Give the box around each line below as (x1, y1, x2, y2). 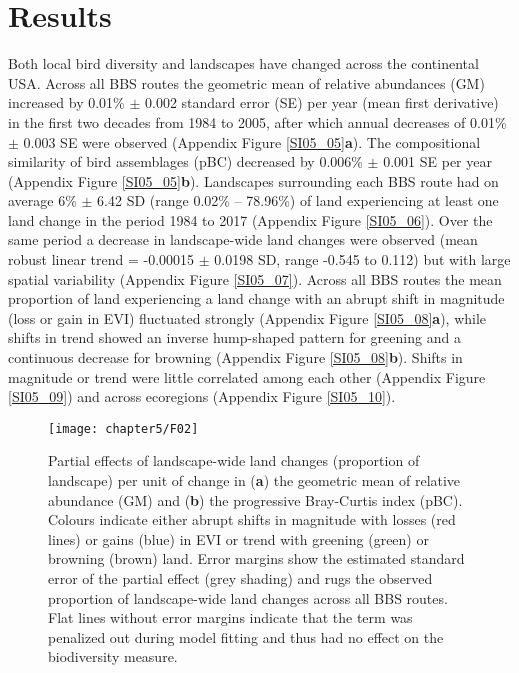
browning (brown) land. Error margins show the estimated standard (48, 548, 465, 569)
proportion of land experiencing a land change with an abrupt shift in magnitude (8, 288, 505, 309)
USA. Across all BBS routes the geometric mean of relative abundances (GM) (8, 72, 485, 93)
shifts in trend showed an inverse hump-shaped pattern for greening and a (8, 327, 461, 348)
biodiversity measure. (48, 646, 178, 667)
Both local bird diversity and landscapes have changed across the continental (8, 53, 479, 74)
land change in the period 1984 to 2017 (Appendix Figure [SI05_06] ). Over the (8, 209, 493, 230)
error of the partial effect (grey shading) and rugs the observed (48, 568, 433, 589)
